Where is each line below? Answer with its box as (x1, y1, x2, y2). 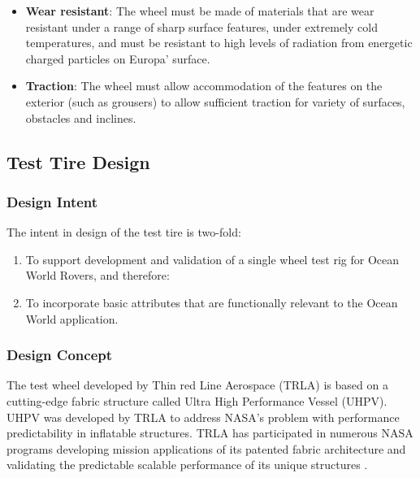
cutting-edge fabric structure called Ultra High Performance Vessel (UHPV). (6, 392, 388, 409)
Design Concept (6, 345, 113, 365)
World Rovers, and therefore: (25, 267, 170, 284)
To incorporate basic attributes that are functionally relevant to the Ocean (25, 293, 398, 311)
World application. (25, 310, 119, 327)
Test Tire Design (6, 149, 150, 174)
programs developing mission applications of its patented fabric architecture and (6, 440, 406, 457)
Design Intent (6, 191, 98, 211)
